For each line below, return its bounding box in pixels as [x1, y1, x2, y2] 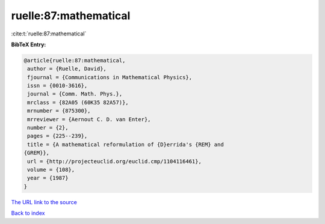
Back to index [11, 210, 45, 217]
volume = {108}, [27, 166, 75, 173]
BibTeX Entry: [11, 41, 46, 48]
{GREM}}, [23, 150, 50, 156]
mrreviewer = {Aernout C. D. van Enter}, [27, 116, 151, 123]
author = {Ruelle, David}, [27, 65, 107, 72]
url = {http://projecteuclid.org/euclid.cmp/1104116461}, [27, 158, 202, 165]
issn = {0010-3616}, [27, 82, 88, 89]
